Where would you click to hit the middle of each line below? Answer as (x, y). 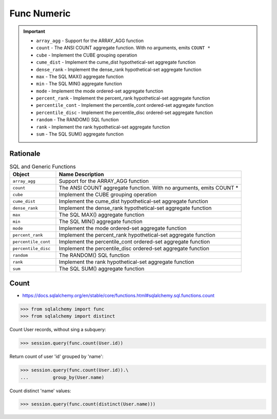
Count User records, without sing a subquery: (58, 330)
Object (21, 175)
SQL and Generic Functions (43, 167)
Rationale (25, 153)
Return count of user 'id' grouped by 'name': (56, 356)
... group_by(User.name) (62, 377)
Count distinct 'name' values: (40, 391)
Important (34, 31)
